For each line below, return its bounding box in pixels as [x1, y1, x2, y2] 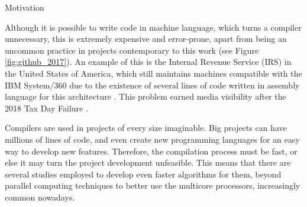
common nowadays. [5, 190, 75, 203]
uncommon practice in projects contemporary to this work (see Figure [5, 44, 259, 56]
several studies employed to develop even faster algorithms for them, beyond [5, 167, 282, 180]
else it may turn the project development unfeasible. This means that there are [5, 156, 291, 169]
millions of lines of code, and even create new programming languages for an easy [5, 133, 300, 145]
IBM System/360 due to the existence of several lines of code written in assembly [5, 78, 300, 91]
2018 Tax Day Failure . [5, 101, 88, 114]
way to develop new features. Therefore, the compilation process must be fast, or [5, 144, 298, 157]
